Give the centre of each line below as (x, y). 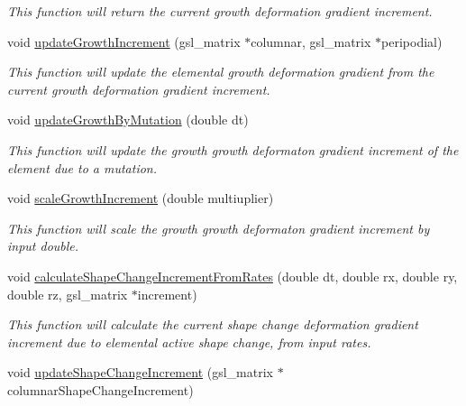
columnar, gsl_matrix (311, 41)
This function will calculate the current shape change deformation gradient (213, 324)
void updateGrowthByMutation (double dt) (128, 120)
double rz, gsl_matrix (68, 294)
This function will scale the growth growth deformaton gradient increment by (219, 228)
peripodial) (412, 41)
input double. (43, 246)
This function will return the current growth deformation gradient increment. (220, 11)
